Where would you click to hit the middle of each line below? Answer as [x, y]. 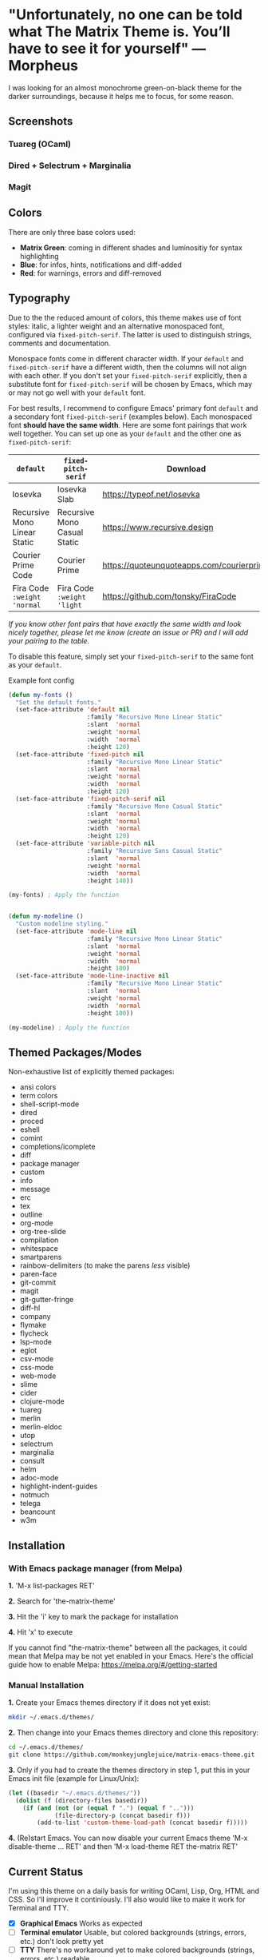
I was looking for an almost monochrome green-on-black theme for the [125, 88]
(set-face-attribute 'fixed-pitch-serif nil [91, 799]
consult [32, 1461]
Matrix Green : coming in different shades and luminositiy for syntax [131, 247]
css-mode [37, 1368]
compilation [39, 1240]
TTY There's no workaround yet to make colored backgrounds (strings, [137, 1950]
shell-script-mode [49, 1104]
